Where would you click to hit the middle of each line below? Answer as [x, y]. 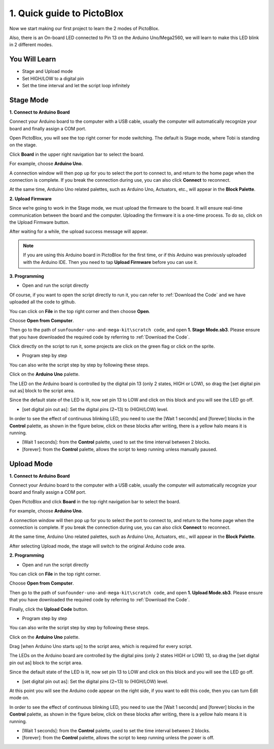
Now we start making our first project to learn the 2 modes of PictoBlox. [84, 28]
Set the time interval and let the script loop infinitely [76, 86]
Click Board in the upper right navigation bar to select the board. [77, 154]
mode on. [20, 698]
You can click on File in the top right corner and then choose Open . [80, 311]
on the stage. [23, 145]
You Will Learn [33, 59]
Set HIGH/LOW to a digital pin [53, 78]
